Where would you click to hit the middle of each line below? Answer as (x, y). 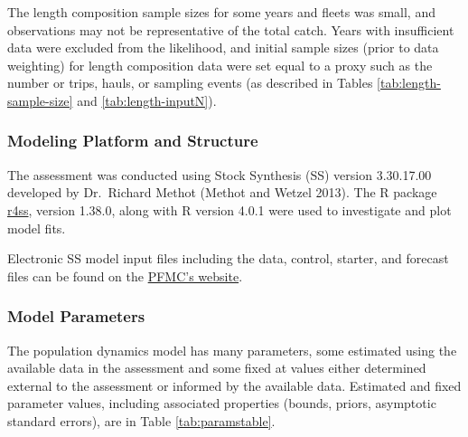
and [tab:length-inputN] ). (147, 100)
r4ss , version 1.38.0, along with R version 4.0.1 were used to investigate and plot (229, 209)
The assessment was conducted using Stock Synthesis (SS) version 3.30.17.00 (220, 174)
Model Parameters (76, 316)
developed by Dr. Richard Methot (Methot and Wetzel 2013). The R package (222, 192)
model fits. (37, 228)
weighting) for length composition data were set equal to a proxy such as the (220, 65)
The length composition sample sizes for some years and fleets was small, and (221, 12)
